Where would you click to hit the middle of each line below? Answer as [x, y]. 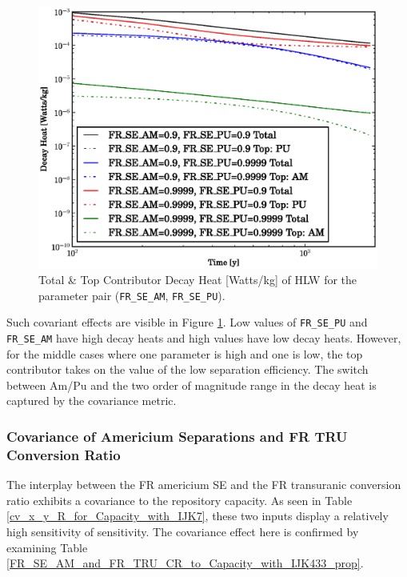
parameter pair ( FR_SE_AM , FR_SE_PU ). [132, 295]
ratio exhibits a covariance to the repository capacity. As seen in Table [180, 500]
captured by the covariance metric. [92, 401]
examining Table [47, 547]
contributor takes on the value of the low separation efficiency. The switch [188, 369]
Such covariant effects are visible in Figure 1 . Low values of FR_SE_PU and [187, 322]
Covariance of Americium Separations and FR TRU [177, 436]
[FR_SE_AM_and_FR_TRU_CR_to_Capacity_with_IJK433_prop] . [185, 563]
